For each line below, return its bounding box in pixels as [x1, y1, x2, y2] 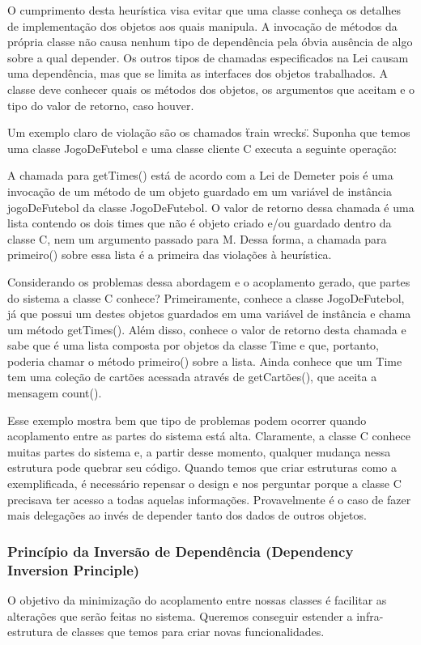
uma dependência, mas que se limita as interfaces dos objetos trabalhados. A [7, 65, 388, 82]
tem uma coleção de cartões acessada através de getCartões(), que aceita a [7, 368, 377, 385]
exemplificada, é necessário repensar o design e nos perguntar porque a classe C [7, 475, 402, 492]
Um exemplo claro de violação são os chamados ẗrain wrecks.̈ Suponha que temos [7, 124, 410, 141]
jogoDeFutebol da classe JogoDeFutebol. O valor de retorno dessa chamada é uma [7, 198, 415, 215]
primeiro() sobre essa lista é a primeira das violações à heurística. [7, 246, 332, 263]
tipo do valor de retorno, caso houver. [7, 96, 194, 113]
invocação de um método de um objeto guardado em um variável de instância [7, 182, 392, 199]
